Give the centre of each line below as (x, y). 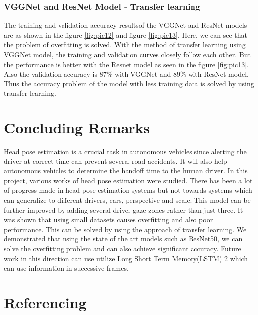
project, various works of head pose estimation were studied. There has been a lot (128, 180)
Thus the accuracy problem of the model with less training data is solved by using (129, 83)
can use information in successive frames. (66, 268)
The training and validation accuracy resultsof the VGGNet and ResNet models (126, 25)
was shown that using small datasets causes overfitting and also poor (109, 219)
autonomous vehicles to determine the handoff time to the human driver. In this (126, 171)
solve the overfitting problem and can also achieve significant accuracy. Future (123, 249)
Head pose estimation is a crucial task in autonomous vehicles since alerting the (125, 151)
